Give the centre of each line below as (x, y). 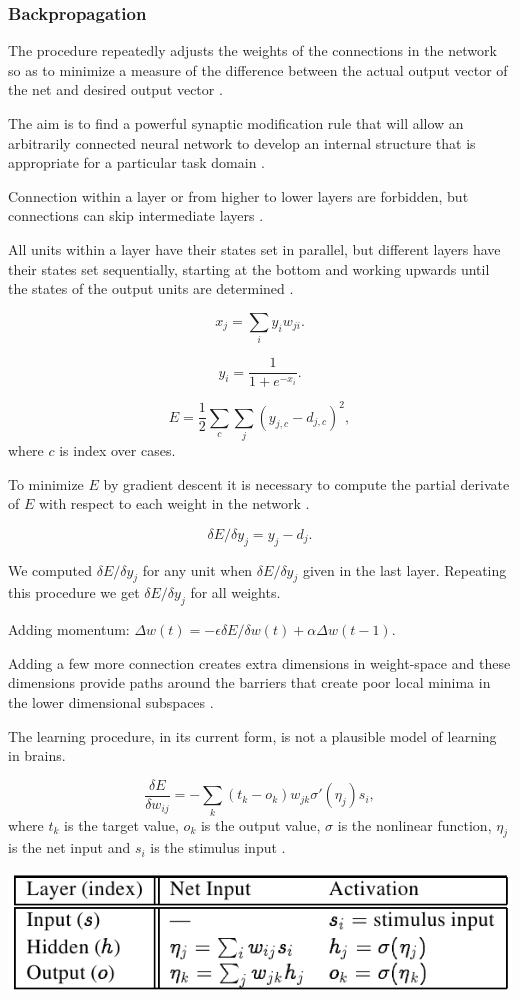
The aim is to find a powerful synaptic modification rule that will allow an (236, 123)
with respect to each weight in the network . (174, 503)
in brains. (37, 755)
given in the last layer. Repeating (404, 569)
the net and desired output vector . (115, 89)
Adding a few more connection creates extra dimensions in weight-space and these (259, 662)
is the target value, (121, 824)
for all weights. (235, 592)
